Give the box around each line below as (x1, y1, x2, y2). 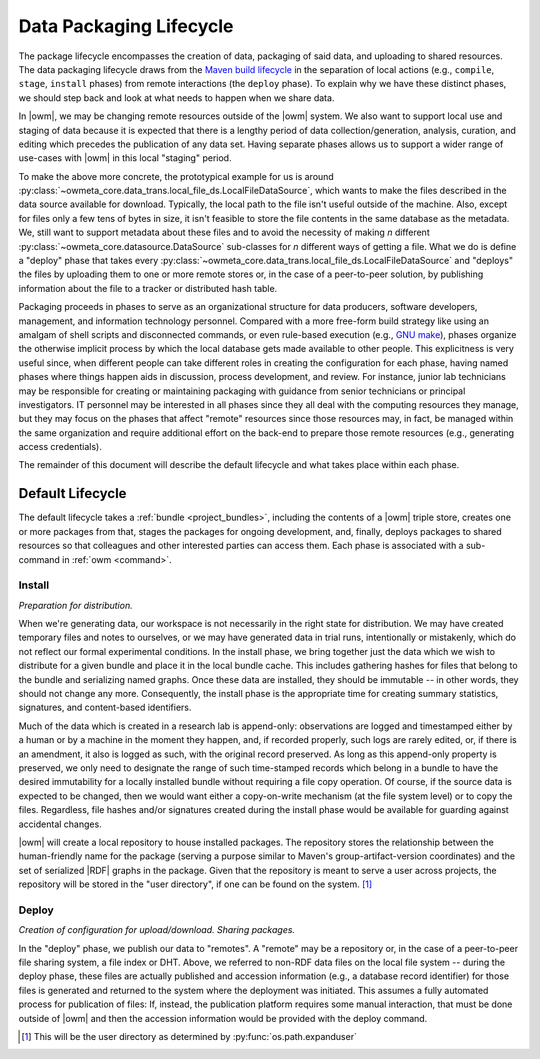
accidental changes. (18, 818, 102, 830)
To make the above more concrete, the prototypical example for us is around (18, 170, 334, 182)
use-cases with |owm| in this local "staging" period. (18, 152, 232, 164)
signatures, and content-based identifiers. (18, 701, 192, 714)
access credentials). (18, 441, 102, 453)
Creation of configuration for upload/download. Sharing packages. (18, 924, 295, 936)
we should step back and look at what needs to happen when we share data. (18, 91, 335, 104)
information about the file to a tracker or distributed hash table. (18, 282, 278, 294)
